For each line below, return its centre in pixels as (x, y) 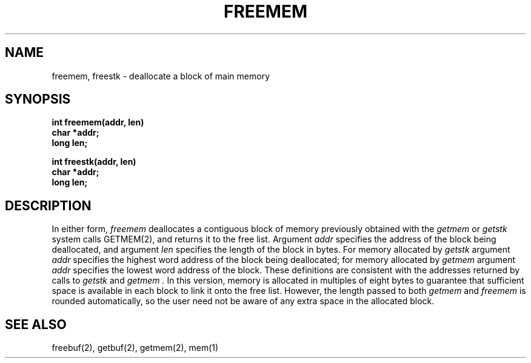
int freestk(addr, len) (94, 162)
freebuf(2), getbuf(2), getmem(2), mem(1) (135, 348)
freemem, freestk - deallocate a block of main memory (161, 76)
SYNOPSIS (38, 99)
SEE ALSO (36, 324)
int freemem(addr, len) (98, 122)
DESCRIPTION (48, 205)
